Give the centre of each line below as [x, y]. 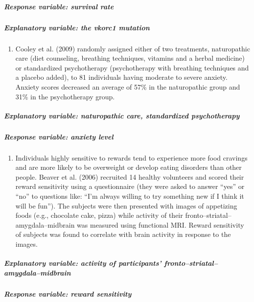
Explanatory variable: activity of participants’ [83, 263]
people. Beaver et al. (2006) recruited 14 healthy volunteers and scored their [130, 176]
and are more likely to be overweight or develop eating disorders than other [128, 167]
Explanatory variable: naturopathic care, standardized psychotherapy [122, 115]
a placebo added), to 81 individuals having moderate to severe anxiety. [121, 77]
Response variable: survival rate [59, 6]
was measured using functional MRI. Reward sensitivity [161, 224]
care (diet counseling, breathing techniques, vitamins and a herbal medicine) [130, 58]
